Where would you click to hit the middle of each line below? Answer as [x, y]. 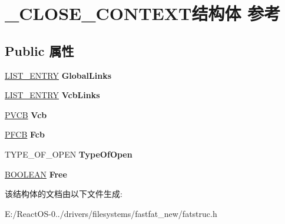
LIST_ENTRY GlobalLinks [58, 75]
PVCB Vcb [26, 114]
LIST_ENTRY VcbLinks [52, 95]
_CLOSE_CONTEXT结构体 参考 [143, 13]
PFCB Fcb [25, 134]
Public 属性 [39, 50]
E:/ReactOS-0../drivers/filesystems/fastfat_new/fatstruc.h [111, 213]
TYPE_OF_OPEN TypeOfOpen [69, 154]
